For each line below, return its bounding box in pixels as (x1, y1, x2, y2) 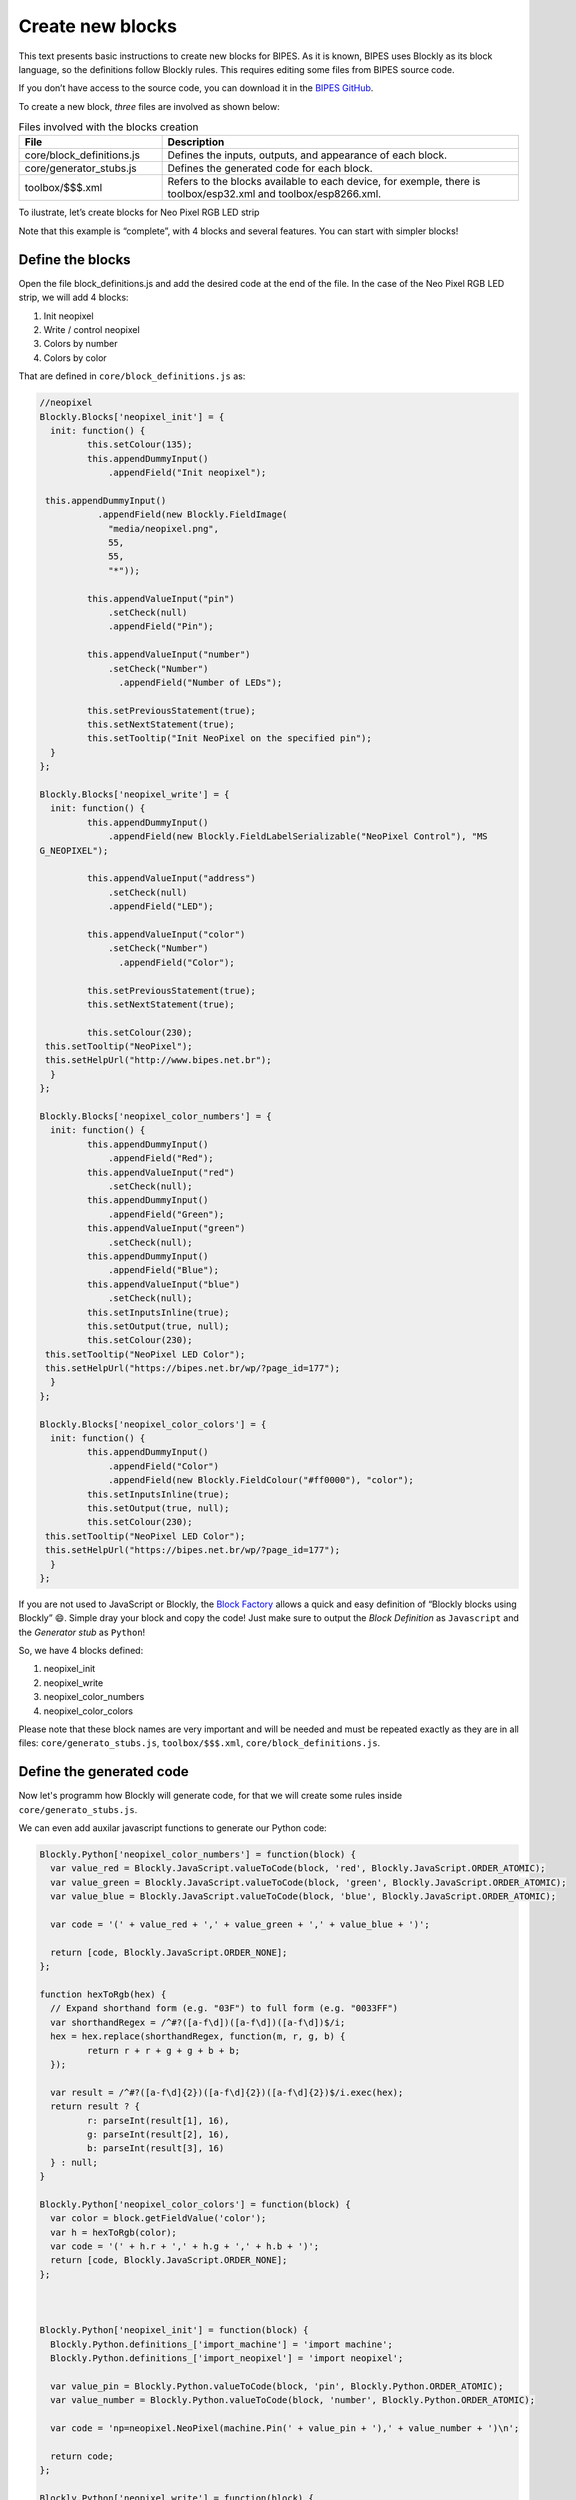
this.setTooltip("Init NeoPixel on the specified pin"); (86, 733, 372, 744)
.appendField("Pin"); (108, 621, 214, 632)
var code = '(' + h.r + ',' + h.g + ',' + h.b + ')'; (50, 2241, 320, 2252)
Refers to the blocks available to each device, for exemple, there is (167, 175, 481, 189)
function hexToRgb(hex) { (39, 1989, 167, 2000)
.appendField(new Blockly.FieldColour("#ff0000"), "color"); (108, 1475, 415, 1486)
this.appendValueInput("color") (86, 928, 246, 940)
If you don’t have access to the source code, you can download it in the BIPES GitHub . (18, 82, 374, 94)
